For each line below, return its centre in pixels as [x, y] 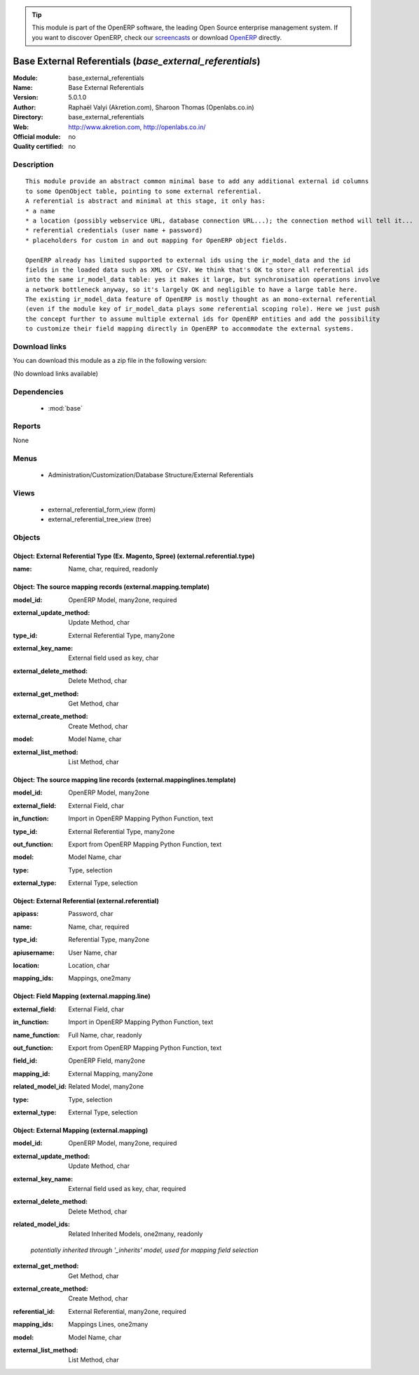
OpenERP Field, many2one [107, 1061]
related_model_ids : [41, 1224]
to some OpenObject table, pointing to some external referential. [144, 191]
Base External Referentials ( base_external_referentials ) [137, 61]
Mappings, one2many [99, 978]
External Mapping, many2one [111, 1073]
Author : [25, 107]
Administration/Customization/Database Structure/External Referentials [151, 474]
